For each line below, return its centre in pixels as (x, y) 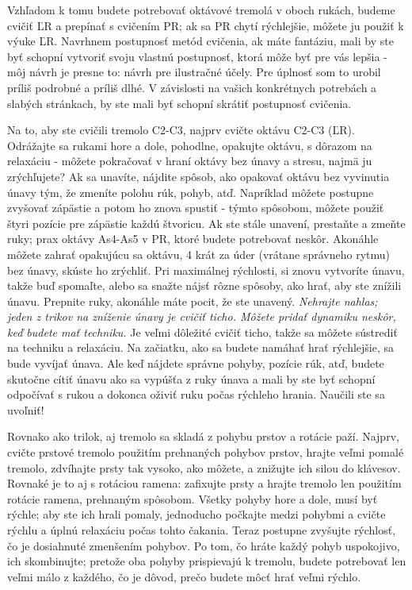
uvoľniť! (26, 409)
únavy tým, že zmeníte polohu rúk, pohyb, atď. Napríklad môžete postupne (191, 192)
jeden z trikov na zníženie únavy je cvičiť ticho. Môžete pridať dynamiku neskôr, (202, 316)
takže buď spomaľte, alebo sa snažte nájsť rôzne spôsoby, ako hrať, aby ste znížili (204, 285)
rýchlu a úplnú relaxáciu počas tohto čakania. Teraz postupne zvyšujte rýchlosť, (202, 530)
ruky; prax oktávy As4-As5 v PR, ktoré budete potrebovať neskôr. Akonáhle (193, 239)
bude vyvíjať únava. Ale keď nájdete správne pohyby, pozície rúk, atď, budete (196, 363)
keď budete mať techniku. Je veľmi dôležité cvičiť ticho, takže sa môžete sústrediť (202, 332)
